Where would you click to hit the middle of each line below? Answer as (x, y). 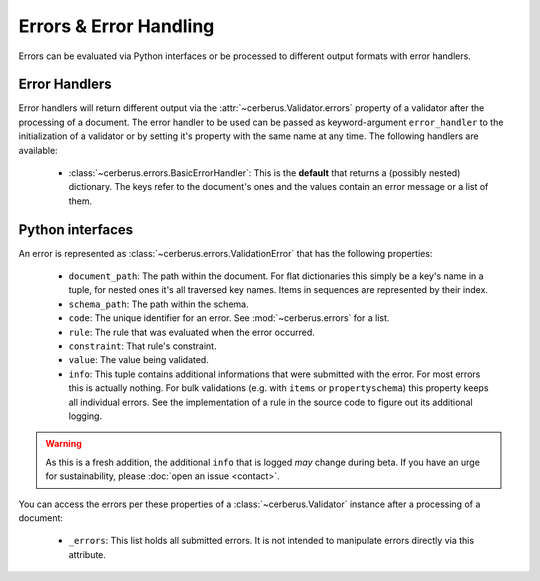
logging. (85, 416)
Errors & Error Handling (116, 26)
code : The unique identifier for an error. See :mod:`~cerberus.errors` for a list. (229, 318)
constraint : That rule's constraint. (142, 346)
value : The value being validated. (138, 360)
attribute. (87, 554)
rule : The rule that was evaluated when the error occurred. (191, 332)
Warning (63, 444)
